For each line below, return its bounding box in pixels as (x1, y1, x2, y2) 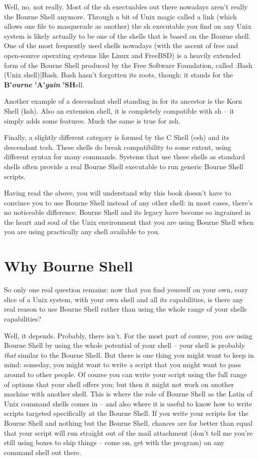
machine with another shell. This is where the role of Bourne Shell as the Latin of (4, 389, 253, 399)
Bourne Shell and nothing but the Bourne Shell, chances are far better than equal (4, 417, 253, 428)
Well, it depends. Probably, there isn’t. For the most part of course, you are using (4, 330, 253, 340)
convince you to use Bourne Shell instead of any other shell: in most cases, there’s (4, 197, 253, 207)
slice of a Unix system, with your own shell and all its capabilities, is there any (4, 294, 244, 304)
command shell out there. (4, 447, 81, 457)
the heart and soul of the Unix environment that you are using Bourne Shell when (4, 216, 254, 227)
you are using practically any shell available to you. (4, 226, 160, 237)
